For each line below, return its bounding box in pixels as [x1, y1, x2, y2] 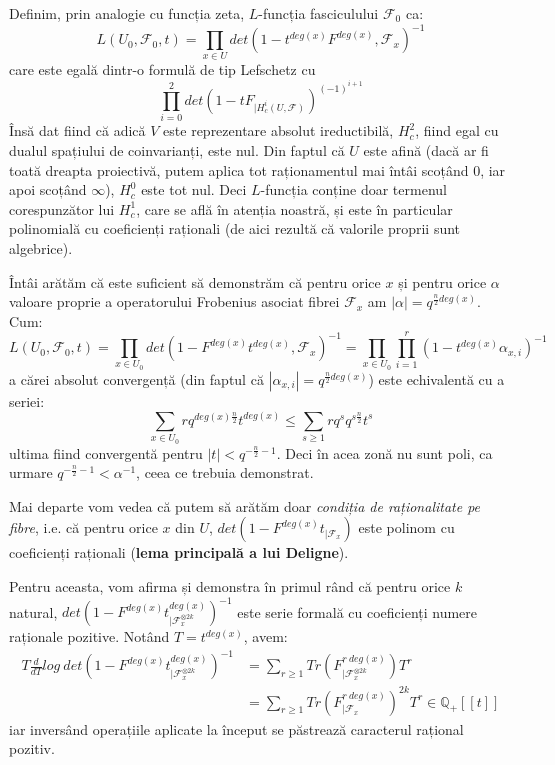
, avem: [243, 626, 288, 647]
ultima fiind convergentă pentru [9, 442, 203, 463]
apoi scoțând [9, 179, 87, 200]
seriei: [9, 390, 45, 411]
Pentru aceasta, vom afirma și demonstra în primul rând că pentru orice [9, 575, 451, 596]
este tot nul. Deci [141, 179, 247, 200]
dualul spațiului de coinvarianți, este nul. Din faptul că [9, 139, 345, 160]
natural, [9, 601, 58, 622]
